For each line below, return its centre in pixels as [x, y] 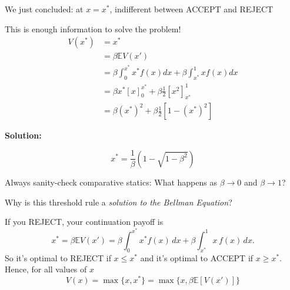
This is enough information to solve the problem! [93, 28]
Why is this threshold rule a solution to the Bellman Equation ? [119, 202]
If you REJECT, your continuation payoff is [84, 222]
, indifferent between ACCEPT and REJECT [191, 9]
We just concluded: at [44, 9]
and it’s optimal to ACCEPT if [197, 257]
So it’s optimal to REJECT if [58, 257]
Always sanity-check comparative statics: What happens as [111, 182]
